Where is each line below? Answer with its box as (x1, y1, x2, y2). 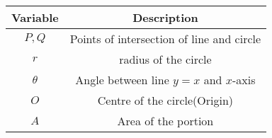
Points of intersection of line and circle (69, 30, 261, 47)
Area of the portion (117, 113, 214, 129)
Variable (11, 9, 59, 25)
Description (132, 9, 198, 25)
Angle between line (75, 71, 169, 88)
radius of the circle (119, 51, 212, 67)
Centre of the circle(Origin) (97, 92, 234, 108)
